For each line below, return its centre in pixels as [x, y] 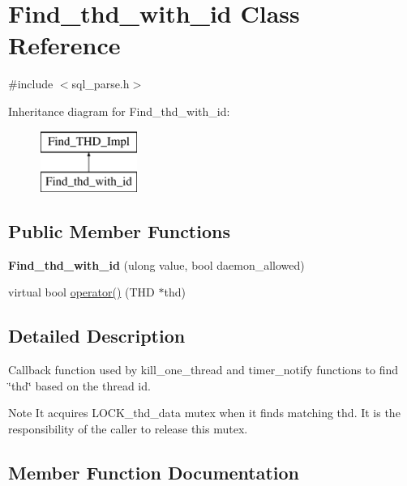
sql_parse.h [101, 84]
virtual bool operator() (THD [81, 292]
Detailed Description [97, 336]
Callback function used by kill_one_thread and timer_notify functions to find [203, 370]
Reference [64, 45]
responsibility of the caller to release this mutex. [128, 429]
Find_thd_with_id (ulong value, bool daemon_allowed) [156, 264]
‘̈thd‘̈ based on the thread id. [79, 385]
